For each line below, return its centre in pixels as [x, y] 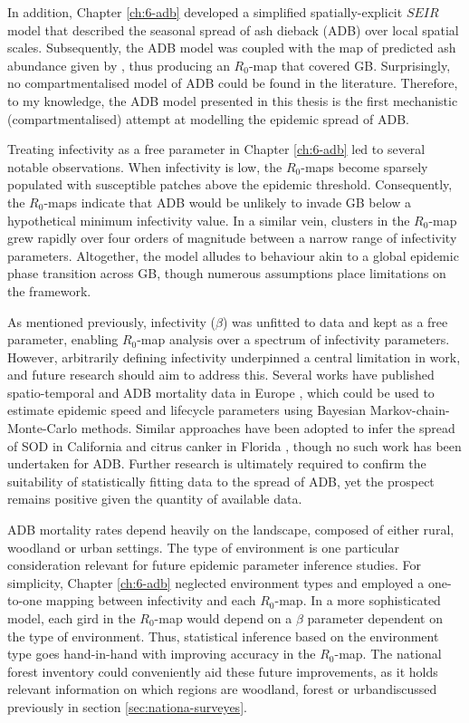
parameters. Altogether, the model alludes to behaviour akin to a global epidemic [233, 255]
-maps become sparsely [364, 166]
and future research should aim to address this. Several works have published [221, 375]
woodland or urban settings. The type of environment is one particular [203, 547]
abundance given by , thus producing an [119, 65]
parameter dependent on [375, 618]
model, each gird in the [72, 618]
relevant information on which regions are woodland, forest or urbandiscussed [222, 689]
